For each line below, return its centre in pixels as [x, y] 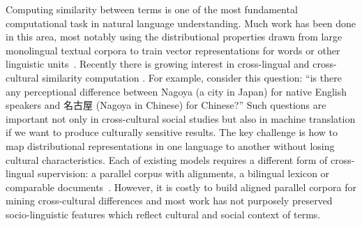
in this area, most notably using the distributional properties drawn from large [174, 37]
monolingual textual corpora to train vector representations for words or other [173, 50]
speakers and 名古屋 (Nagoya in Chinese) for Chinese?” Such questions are [166, 105]
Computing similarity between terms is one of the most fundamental [152, 9]
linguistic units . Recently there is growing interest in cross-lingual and [158, 64]
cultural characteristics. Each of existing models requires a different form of [167, 159]
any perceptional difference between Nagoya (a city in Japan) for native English [176, 91]
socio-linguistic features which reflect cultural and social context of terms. [163, 214]
